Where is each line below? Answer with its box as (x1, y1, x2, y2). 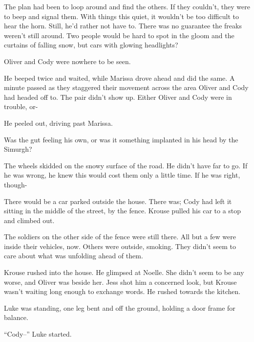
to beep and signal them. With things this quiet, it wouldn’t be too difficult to (4, 11, 239, 21)
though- (4, 179, 27, 189)
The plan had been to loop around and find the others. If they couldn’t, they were (4, 1, 250, 11)
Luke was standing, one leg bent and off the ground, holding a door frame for (4, 302, 235, 313)
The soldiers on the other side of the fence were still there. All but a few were (4, 231, 236, 242)
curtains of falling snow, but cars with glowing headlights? (4, 40, 178, 50)
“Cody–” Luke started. (4, 329, 72, 339)
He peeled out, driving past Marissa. (4, 117, 113, 128)
